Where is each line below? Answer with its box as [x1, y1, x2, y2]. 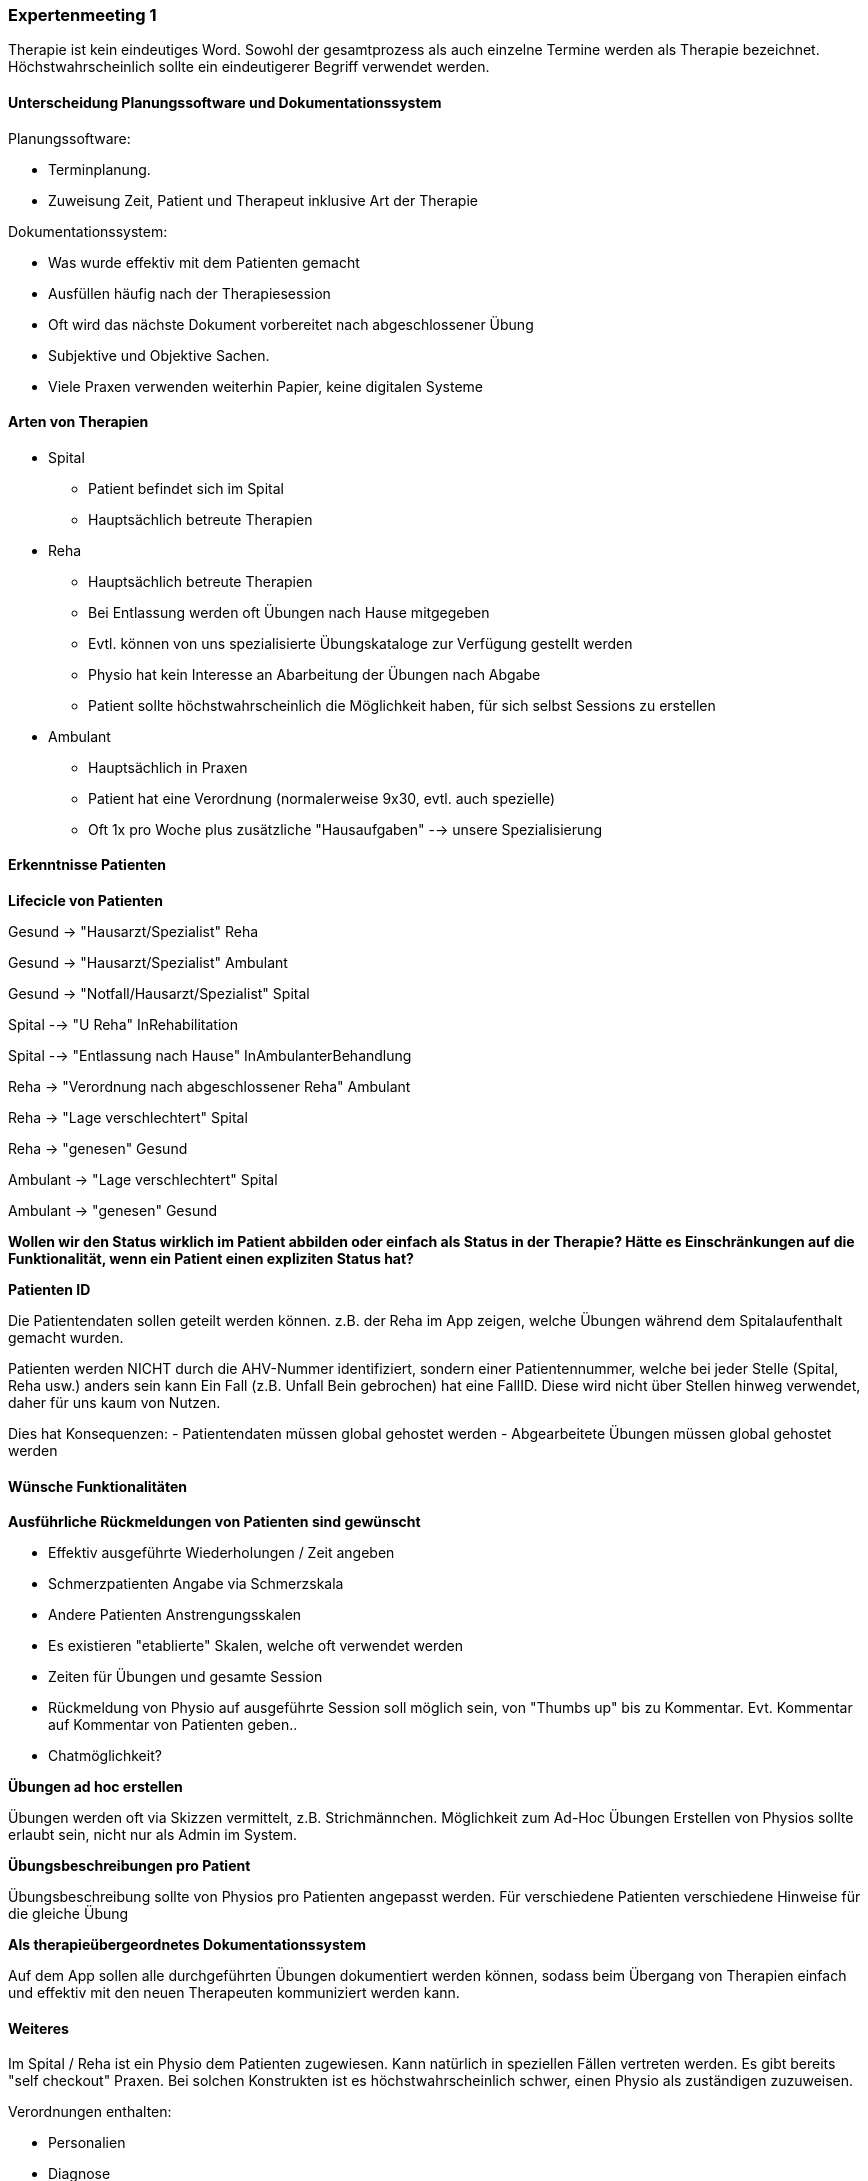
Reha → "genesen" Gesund [8, 1140, 188, 1158]
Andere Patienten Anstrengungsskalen [48, 1606, 302, 1624]
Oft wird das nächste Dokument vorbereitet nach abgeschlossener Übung [48, 315, 534, 333]
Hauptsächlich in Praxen [88, 758, 248, 776]
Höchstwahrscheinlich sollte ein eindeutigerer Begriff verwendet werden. [8, 58, 490, 76]
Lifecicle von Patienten [8, 892, 163, 910]
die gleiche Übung [8, 1905, 129, 1923]
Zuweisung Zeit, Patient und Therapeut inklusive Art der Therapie [48, 191, 478, 209]
